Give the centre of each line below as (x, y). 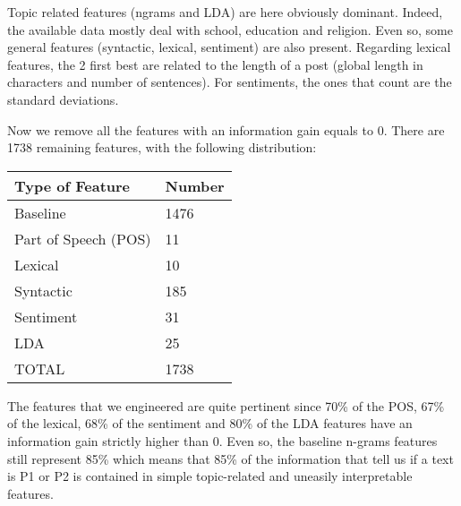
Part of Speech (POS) (83, 238)
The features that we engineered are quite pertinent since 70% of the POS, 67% (226, 405)
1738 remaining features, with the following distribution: (162, 147)
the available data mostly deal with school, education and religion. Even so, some (230, 29)
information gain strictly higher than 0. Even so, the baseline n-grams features (222, 440)
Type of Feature (73, 185)
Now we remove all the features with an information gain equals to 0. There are (226, 129)
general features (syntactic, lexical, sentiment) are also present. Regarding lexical (229, 47)
